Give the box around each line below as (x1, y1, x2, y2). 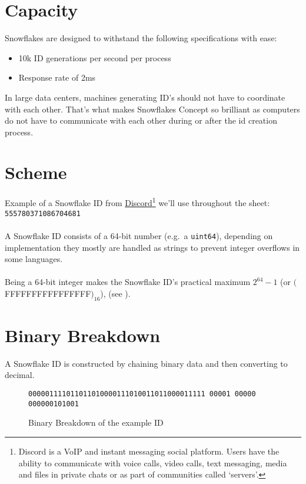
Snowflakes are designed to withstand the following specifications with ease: (5, 32, 277, 44)
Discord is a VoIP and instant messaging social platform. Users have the (18, 445, 280, 457)
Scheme (5, 160, 67, 184)
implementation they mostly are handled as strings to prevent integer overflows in (5, 241, 300, 253)
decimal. (5, 369, 35, 381)
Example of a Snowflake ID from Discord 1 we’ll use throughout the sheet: (5, 195, 270, 209)
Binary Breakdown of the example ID (28, 416, 164, 429)
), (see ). (100, 287, 131, 299)
